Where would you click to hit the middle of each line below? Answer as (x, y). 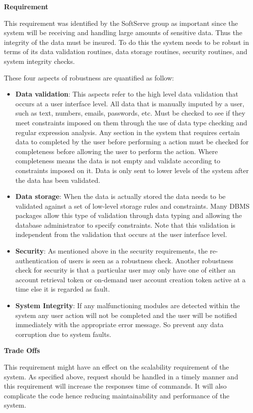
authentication (37, 260)
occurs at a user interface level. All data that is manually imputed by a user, (130, 103)
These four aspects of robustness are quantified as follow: (89, 77)
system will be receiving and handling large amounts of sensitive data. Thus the (123, 32)
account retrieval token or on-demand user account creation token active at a (130, 279)
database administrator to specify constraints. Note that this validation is (125, 225)
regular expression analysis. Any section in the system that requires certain (127, 132)
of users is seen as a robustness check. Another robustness (147, 260)
